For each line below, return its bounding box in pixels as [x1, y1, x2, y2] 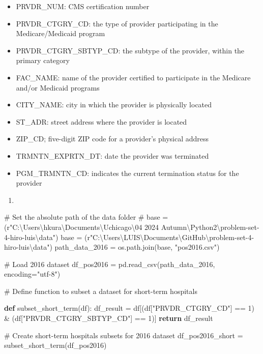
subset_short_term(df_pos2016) [4, 340, 107, 350]
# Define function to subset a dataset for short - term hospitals [4, 285, 197, 296]
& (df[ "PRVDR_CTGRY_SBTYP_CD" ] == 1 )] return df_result [4, 313, 213, 323]
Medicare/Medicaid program [16, 28, 105, 39]
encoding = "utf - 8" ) [4, 269, 61, 279]
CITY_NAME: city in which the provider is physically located [16, 99, 212, 110]
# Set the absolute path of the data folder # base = [4, 212, 168, 222]
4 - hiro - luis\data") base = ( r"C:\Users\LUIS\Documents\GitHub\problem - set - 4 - [4, 231, 254, 242]
